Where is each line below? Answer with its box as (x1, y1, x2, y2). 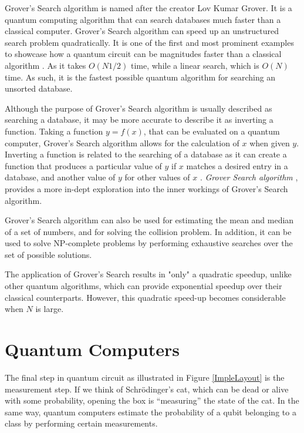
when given (249, 136, 290, 149)
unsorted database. (5, 82, 73, 95)
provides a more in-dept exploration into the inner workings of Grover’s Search (5, 182, 288, 194)
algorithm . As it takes (5, 59, 86, 71)
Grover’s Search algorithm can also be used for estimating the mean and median (5, 214, 294, 226)
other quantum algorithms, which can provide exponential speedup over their (5, 280, 282, 292)
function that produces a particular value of (5, 159, 162, 172)
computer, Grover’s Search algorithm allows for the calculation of (5, 136, 239, 149)
